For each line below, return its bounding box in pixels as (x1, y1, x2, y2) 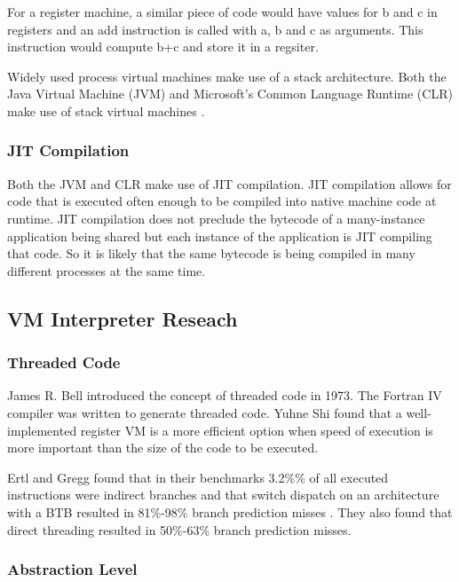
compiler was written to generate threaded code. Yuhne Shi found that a (7, 403, 402, 421)
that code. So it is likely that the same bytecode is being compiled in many (7, 244, 415, 263)
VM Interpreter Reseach (7, 304, 238, 332)
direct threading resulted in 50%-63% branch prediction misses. (7, 520, 352, 539)
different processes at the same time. (7, 261, 206, 279)
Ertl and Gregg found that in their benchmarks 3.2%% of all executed (7, 468, 389, 486)
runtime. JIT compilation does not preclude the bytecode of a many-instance (7, 208, 425, 227)
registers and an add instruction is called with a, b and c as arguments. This (7, 20, 423, 38)
